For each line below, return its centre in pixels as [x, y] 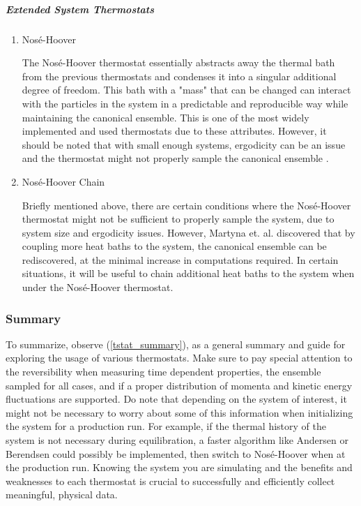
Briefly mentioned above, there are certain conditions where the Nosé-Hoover [186, 205]
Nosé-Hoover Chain [63, 181]
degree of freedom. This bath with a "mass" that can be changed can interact [186, 90]
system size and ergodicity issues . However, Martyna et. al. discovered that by [189, 232]
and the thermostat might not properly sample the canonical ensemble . [175, 158]
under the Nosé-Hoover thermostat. [98, 287]
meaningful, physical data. [62, 494]
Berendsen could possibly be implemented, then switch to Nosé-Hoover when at [176, 453]
